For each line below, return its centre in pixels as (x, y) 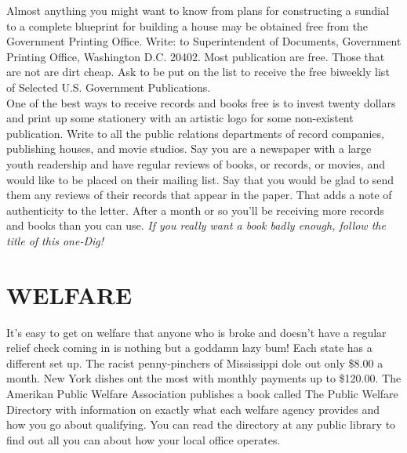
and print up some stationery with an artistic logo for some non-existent (180, 118)
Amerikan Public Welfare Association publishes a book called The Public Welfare (202, 393)
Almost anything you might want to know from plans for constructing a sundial (198, 10)
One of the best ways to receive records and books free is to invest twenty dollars (201, 102)
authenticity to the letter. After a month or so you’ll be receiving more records (195, 210)
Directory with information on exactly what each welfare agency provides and (193, 409)
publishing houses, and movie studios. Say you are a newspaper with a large (189, 149)
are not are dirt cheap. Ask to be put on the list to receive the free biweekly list (198, 72)
